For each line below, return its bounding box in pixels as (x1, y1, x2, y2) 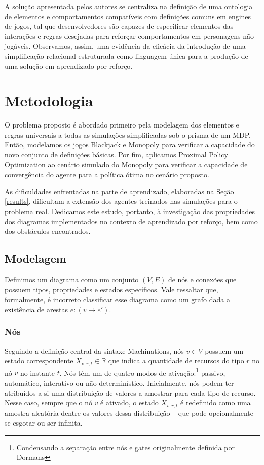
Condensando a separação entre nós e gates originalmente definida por (16, 442, 235, 452)
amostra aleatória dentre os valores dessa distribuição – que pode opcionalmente (5, 407, 254, 418)
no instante (20, 367, 55, 378)
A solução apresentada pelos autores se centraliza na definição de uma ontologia (5, 1, 253, 11)
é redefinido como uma (180, 397, 251, 408)
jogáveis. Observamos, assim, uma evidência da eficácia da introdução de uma (5, 40, 246, 51)
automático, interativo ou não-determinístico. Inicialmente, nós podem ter (5, 377, 234, 388)
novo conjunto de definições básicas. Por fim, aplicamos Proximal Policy (5, 149, 228, 160)
